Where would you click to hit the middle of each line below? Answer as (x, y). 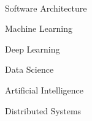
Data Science (29, 69)
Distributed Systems (43, 110)
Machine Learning (39, 28)
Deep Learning (33, 49)
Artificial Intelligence (44, 90)
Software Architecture (46, 8)
